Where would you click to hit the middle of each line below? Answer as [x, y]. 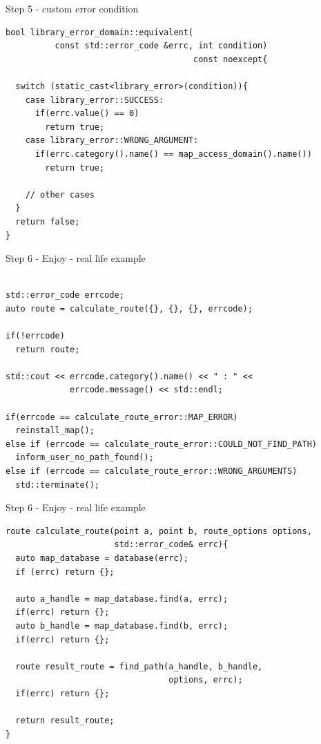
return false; [48, 221]
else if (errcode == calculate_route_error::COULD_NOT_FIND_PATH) [162, 444]
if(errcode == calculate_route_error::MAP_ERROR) [122, 417]
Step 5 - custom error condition [72, 8]
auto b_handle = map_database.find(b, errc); [122, 626]
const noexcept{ [231, 59]
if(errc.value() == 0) [87, 114]
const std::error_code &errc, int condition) [161, 46]
